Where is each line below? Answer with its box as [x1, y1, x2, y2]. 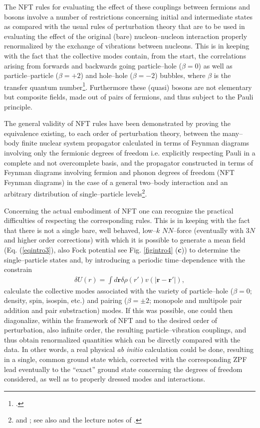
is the [214, 70, 231, 80]
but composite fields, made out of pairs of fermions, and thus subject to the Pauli [4, 91, 254, 101]
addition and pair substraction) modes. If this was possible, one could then [4, 304, 233, 315]
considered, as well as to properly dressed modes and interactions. [4, 373, 206, 384]
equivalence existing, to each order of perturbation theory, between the [4, 127, 221, 138]
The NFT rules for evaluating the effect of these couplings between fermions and [4, 1, 250, 11]
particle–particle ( [4, 70, 58, 80]
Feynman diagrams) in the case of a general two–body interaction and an [4, 176, 228, 187]
